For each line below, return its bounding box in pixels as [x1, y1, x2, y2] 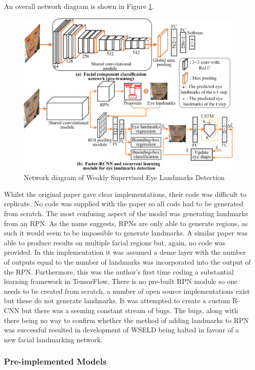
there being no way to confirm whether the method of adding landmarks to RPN [4, 315, 249, 325]
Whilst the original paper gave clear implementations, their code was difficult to [4, 188, 247, 199]
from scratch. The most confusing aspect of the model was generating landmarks [4, 208, 248, 219]
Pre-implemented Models [4, 355, 107, 368]
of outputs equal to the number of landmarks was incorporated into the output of [4, 257, 251, 267]
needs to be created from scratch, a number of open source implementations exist [4, 285, 250, 296]
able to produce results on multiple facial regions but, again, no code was [4, 237, 226, 247]
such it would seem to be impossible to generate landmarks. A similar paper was [4, 228, 248, 238]
